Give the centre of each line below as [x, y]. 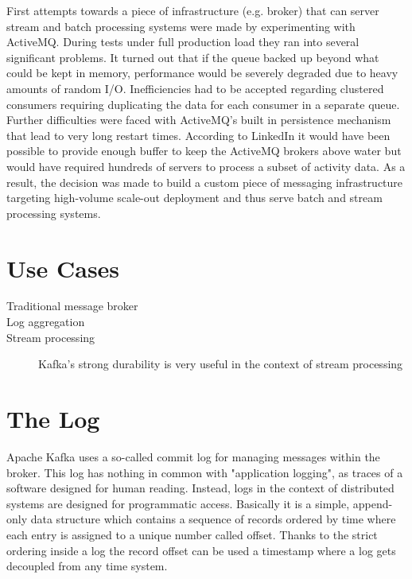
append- [373, 503]
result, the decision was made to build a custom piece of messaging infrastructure [205, 182]
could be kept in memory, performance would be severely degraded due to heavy [202, 73]
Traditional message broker [72, 306]
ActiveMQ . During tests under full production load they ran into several [183, 42]
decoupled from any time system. [87, 566]
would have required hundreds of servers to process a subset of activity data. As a [206, 166]
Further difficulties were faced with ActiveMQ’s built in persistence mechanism [199, 120]
